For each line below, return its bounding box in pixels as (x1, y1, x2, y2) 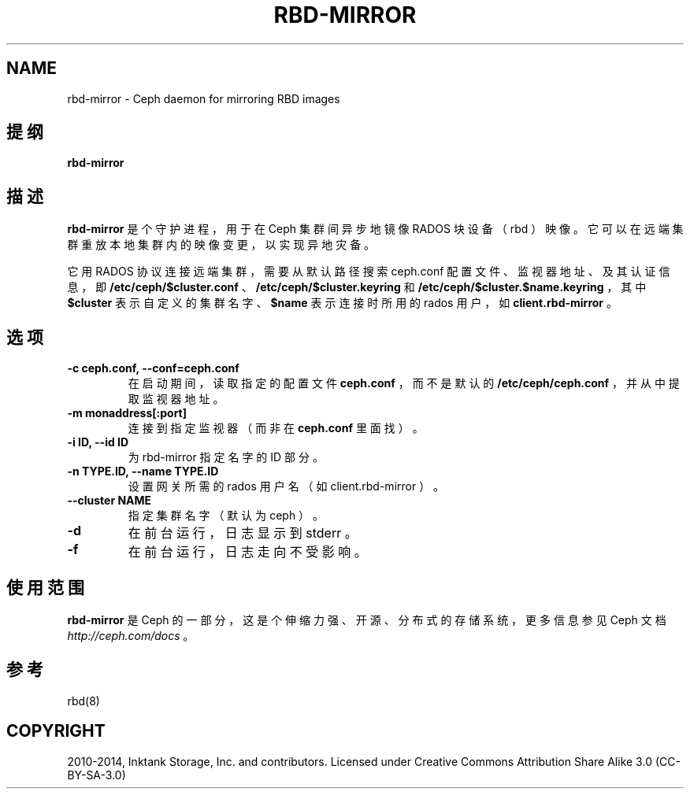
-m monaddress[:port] (67, 406, 187, 420)
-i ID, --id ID (67, 435, 129, 449)
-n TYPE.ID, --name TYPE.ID (67, 464, 219, 479)
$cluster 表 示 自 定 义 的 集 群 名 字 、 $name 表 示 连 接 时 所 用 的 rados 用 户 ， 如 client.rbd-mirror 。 (67, 296, 618, 310)
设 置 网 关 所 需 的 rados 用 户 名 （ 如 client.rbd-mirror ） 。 (128, 479, 445, 494)
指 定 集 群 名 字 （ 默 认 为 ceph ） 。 (128, 508, 325, 523)
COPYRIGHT (6, 721, 106, 741)
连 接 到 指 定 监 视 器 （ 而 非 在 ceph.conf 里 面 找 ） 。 (128, 421, 424, 435)
